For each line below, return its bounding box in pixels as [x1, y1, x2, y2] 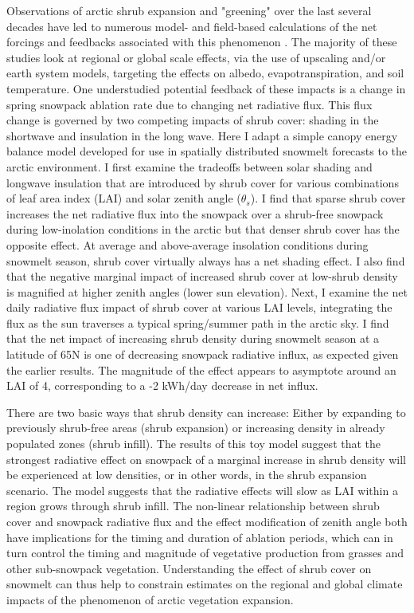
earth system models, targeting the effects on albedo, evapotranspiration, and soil [6, 65, 404, 81]
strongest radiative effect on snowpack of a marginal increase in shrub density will [6, 450, 406, 467]
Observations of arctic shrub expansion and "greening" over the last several [6, 2, 372, 18]
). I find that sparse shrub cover [250, 190, 406, 206]
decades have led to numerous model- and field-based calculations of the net [6, 18, 377, 34]
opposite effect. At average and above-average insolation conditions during [6, 236, 369, 253]
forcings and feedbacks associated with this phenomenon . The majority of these [6, 33, 397, 50]
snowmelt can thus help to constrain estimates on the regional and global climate [6, 576, 403, 592]
